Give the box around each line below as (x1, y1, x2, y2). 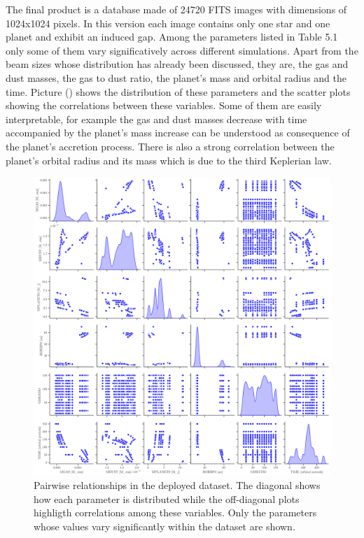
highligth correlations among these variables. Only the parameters (34, 505, 317, 520)
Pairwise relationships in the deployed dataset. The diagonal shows (34, 478, 321, 493)
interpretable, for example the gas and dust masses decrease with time (6, 111, 307, 126)
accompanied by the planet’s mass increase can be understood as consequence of (6, 125, 350, 140)
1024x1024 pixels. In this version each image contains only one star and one (6, 15, 330, 30)
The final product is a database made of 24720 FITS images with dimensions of (6, 2, 347, 16)
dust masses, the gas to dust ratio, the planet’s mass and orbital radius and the (6, 70, 346, 85)
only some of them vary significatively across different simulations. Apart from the (6, 43, 358, 57)
